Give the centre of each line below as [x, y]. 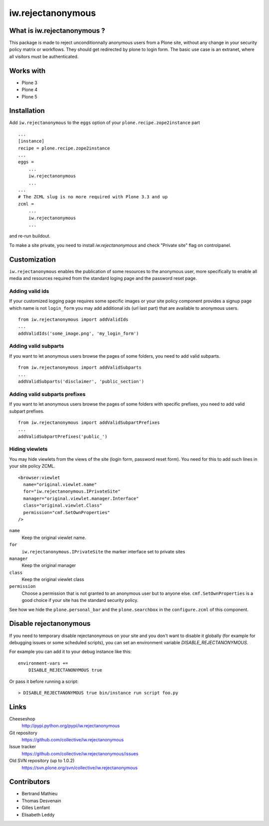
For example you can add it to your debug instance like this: [70, 652]
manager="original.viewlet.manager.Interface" [81, 498]
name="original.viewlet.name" [60, 485]
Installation [27, 111]
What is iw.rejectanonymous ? [57, 31]
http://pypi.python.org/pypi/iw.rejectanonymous [71, 726]
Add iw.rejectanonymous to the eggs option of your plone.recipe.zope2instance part [105, 123]
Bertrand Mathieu [40, 794]
